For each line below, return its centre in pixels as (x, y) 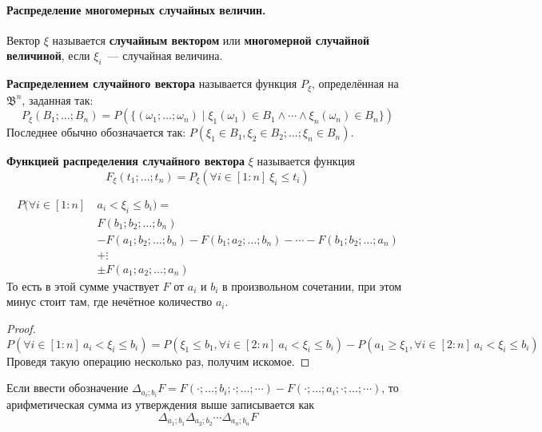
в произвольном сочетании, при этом (312, 285)
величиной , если (48, 55)
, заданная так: (58, 99)
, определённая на (355, 83)
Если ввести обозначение (68, 388)
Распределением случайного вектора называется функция (152, 83)
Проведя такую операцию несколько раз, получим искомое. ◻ (158, 361)
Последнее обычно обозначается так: (96, 132)
